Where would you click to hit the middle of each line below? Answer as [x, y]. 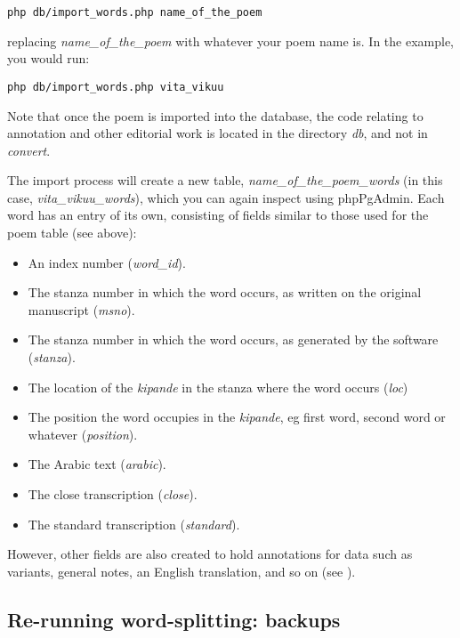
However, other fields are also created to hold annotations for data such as [210, 554]
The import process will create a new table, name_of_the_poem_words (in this [225, 180]
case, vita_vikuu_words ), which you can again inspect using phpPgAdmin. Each [226, 197]
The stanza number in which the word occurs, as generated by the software [233, 339]
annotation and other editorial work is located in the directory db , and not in [218, 133]
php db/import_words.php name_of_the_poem [135, 12]
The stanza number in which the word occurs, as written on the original [225, 292]
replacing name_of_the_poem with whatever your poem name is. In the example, [230, 40]
